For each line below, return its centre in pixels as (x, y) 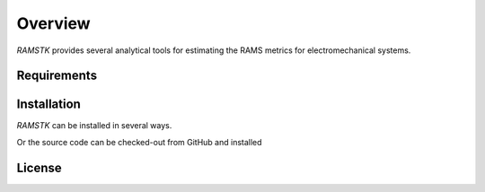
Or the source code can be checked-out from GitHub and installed (139, 142)
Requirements (57, 76)
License (39, 167)
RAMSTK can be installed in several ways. (94, 126)
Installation (48, 105)
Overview (53, 23)
